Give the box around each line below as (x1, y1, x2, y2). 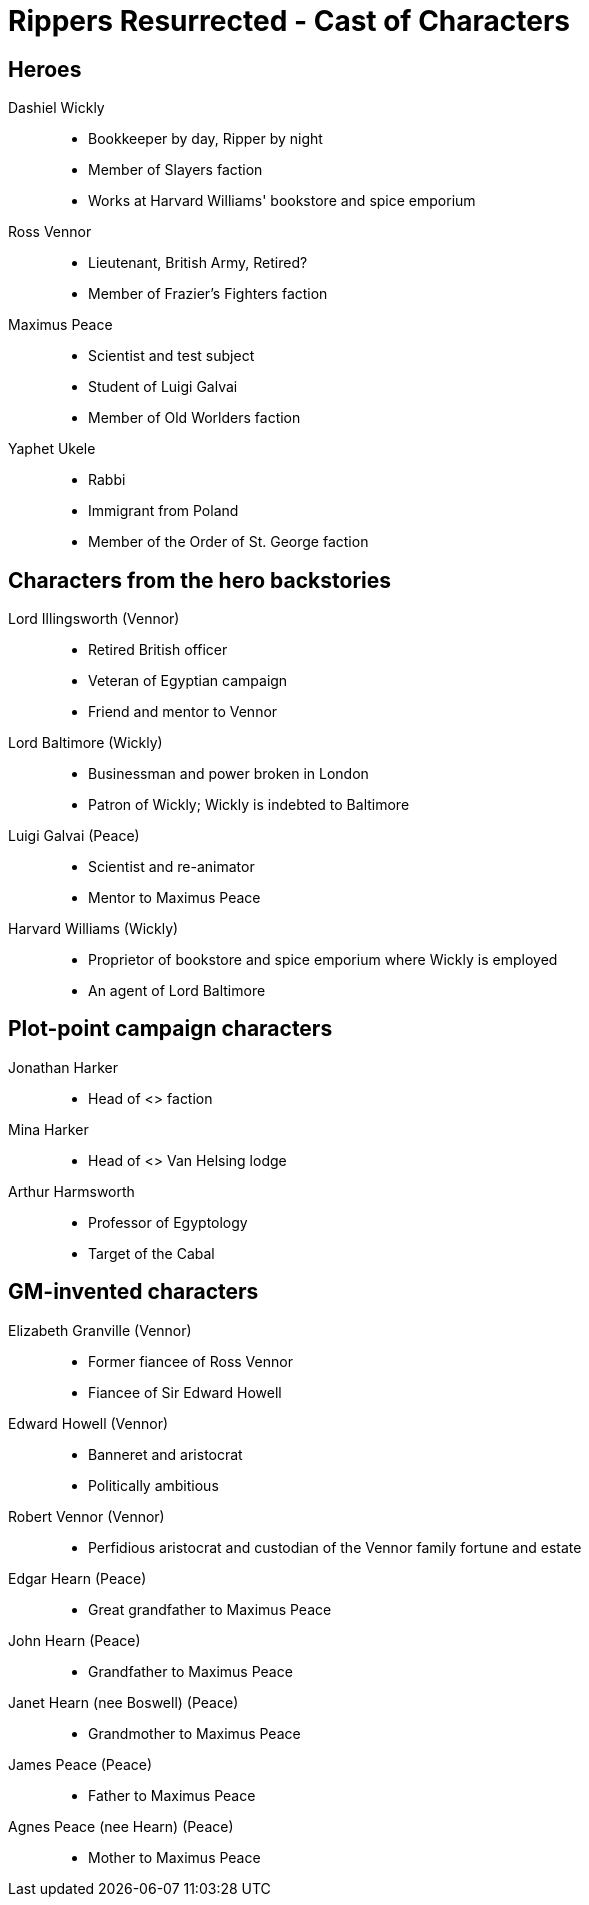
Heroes (8, 56, 82, 82)
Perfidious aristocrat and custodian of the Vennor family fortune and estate (88, 1538, 582, 1556)
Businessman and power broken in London (88, 765, 369, 783)
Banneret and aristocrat (88, 1445, 243, 1463)
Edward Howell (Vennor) (8, 1414, 169, 1432)
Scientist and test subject (88, 347, 255, 365)
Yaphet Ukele (8, 440, 96, 458)
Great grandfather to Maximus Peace (88, 1600, 332, 1618)
